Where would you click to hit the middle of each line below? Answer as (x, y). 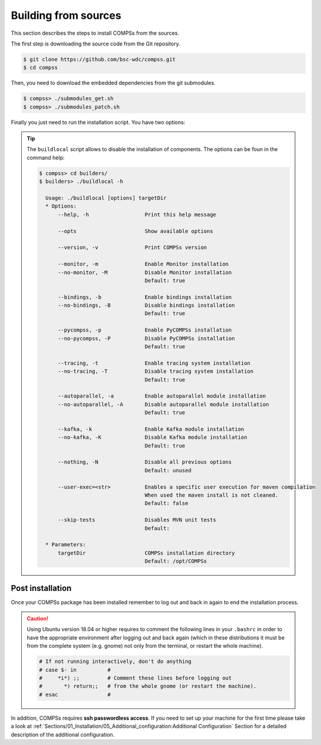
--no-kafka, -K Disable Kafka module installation (153, 437)
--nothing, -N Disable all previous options (145, 462)
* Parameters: (66, 545)
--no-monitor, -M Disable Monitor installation (145, 272)
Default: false (166, 503)
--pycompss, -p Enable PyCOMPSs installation (145, 330)
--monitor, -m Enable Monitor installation (143, 264)
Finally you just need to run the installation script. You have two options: (98, 122)
